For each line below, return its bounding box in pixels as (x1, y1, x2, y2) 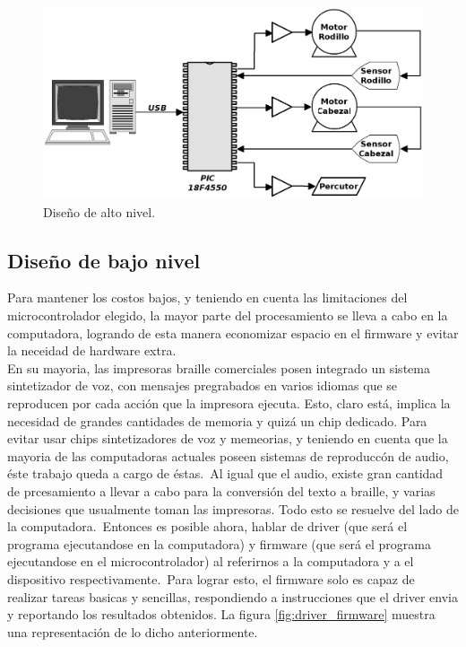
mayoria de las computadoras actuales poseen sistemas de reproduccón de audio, (7, 446, 449, 465)
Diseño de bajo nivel (7, 246, 201, 274)
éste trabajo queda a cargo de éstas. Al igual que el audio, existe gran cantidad (7, 464, 444, 483)
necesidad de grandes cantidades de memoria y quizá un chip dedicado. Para (7, 411, 427, 430)
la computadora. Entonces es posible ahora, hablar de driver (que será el (7, 517, 408, 536)
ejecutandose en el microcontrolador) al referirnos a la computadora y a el (7, 552, 414, 571)
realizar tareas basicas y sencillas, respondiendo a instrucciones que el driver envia (7, 587, 458, 606)
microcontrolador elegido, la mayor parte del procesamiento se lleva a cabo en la (7, 306, 448, 325)
